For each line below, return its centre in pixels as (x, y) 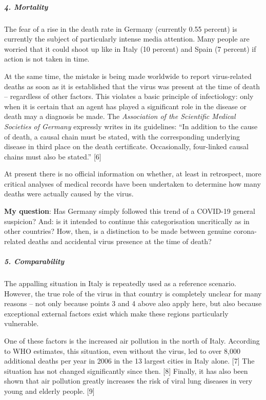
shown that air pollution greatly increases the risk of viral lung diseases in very (128, 381)
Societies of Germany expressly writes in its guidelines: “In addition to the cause (131, 126)
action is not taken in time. (47, 59)
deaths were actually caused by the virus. (69, 194)
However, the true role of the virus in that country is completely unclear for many (133, 293)
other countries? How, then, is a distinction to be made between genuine (118, 231)
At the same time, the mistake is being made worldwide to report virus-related (128, 76)
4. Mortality (26, 6)
